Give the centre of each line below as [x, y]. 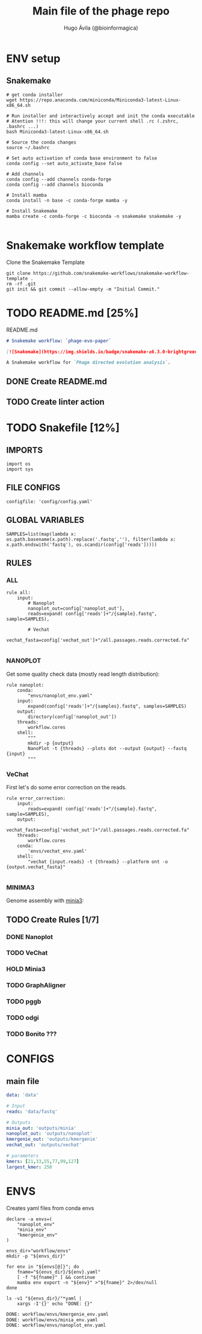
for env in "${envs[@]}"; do [43, 1266]
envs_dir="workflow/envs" [38, 1251]
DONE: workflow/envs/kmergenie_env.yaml [58, 1314]
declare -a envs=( [29, 1219]
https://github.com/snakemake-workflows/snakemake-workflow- [111, 273]
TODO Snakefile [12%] [63, 428]
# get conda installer [35, 95]
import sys [20, 469]
